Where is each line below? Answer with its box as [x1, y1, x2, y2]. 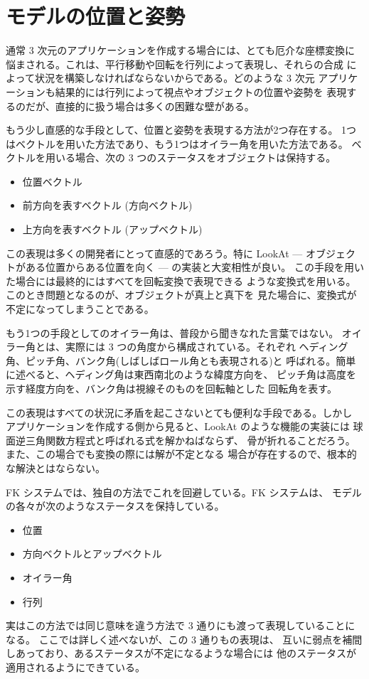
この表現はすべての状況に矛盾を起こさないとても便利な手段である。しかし [6, 405, 353, 419]
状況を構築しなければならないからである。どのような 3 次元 [34, 70, 315, 85]
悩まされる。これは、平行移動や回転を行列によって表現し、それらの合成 [6, 56, 343, 71]
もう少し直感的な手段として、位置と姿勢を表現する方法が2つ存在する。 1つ [6, 122, 357, 137]
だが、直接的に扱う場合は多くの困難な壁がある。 [25, 98, 255, 113]
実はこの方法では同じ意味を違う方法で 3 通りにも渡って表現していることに [6, 618, 355, 633]
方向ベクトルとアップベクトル [22, 546, 162, 561]
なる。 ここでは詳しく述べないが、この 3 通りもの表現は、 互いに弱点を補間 [6, 631, 363, 646]
